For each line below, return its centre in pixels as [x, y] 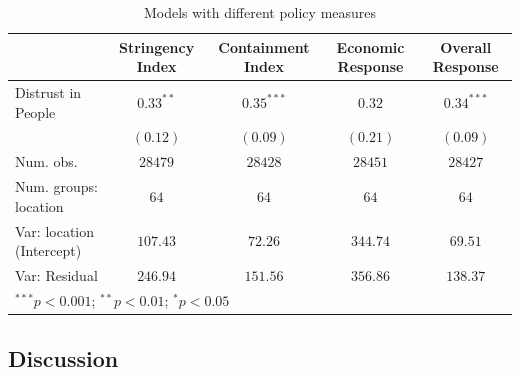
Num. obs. [46, 161]
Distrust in [48, 92]
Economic [370, 46]
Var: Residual [56, 275]
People [35, 111]
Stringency [156, 46]
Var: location [55, 230]
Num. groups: [56, 186]
